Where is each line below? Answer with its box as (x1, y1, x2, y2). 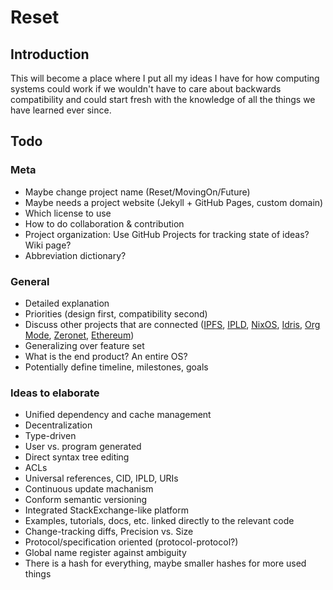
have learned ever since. (10, 104, 112, 116)
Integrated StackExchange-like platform (24, 504, 190, 516)
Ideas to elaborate (10, 386, 100, 400)
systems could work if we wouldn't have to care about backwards (10, 83, 282, 95)
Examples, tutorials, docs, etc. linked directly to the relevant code (24, 515, 295, 527)
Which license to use (24, 207, 112, 219)
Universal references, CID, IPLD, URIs (24, 472, 179, 485)
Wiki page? (24, 239, 72, 251)
